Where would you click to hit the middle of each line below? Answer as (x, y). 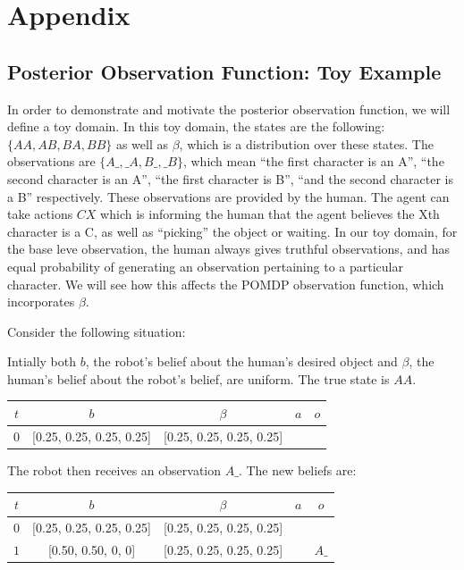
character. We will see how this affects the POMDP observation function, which (226, 284)
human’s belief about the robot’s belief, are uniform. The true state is (198, 378)
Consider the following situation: (97, 331)
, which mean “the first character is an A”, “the (313, 161)
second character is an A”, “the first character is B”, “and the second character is (231, 178)
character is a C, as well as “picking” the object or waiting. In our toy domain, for (232, 231)
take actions (40, 214)
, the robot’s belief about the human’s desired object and (241, 361)
